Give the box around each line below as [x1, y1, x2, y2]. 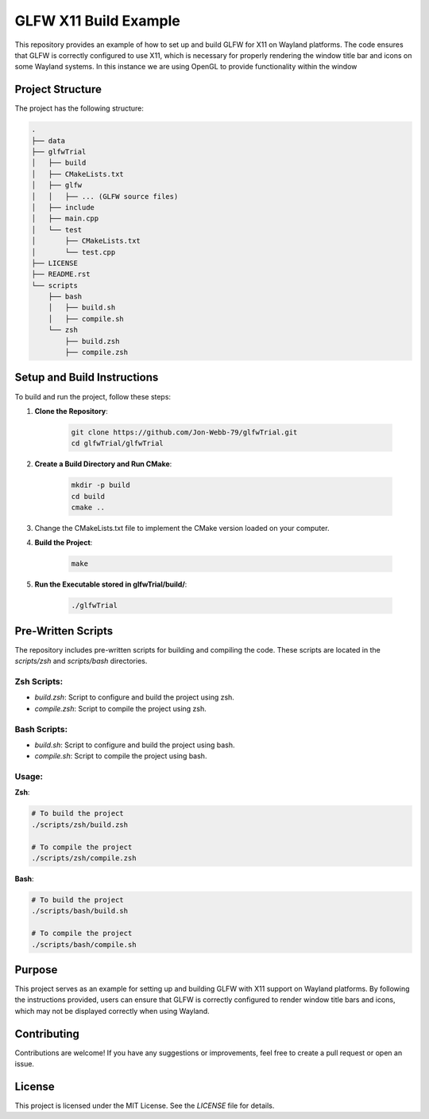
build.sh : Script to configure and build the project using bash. [34, 740, 235, 750]
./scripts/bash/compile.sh [31, 940, 137, 949]
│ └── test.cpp [31, 248, 116, 256]
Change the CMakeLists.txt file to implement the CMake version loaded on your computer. [34, 524, 330, 533]
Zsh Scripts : [14, 676, 64, 688]
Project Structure [14, 83, 102, 96]
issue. [14, 1059, 35, 1069]
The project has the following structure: [14, 103, 145, 113]
